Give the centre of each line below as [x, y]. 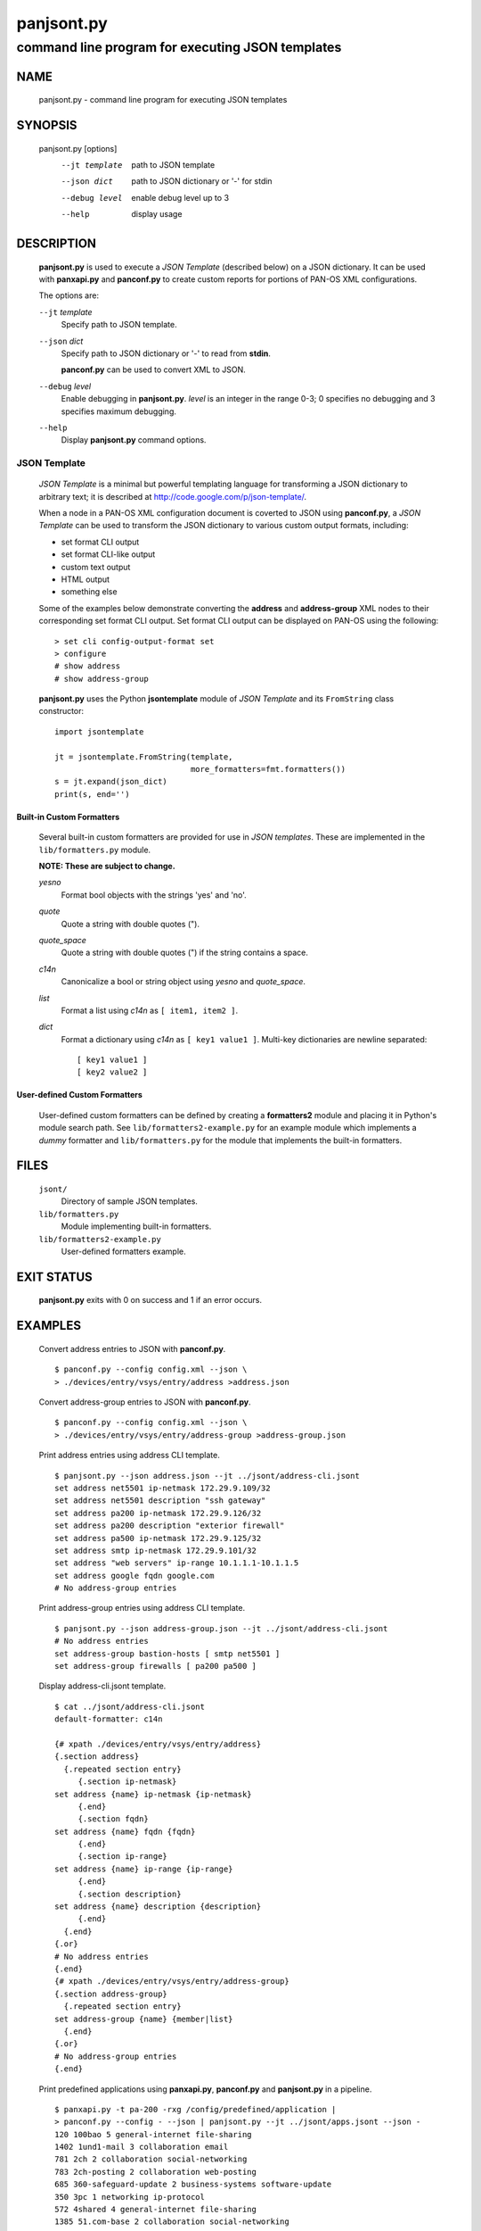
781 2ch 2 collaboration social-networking [151, 2159]
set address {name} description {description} [158, 1907]
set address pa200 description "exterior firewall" [170, 1526]
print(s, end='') [92, 794]
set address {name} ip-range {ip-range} [144, 1869]
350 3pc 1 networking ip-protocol [130, 2197]
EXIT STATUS [54, 1277]
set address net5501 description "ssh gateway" [160, 1501]
